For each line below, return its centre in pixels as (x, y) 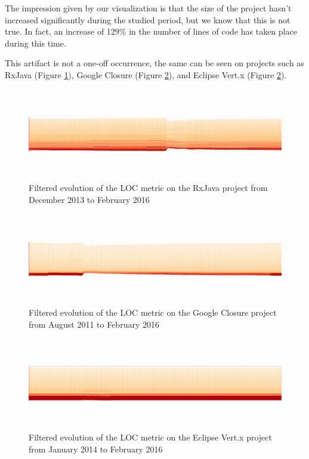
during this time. (35, 43)
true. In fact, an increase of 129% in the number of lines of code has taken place (151, 31)
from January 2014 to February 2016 (96, 449)
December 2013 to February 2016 (89, 199)
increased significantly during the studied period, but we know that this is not (148, 19)
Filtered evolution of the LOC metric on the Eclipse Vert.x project (150, 437)
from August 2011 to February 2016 (94, 324)
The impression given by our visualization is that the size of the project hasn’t (148, 8)
